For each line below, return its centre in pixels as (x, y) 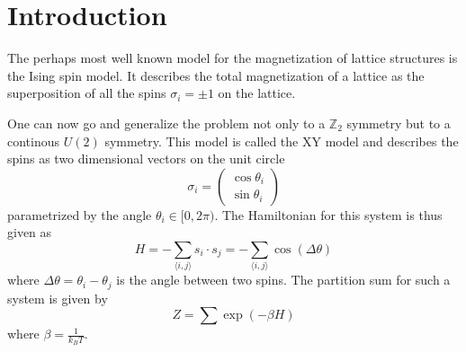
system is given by (58, 298)
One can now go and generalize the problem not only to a (166, 123)
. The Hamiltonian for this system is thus (328, 214)
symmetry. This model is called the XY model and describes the (282, 141)
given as (30, 232)
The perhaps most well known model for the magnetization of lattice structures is (233, 58)
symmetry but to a (399, 123)
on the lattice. (257, 93)
